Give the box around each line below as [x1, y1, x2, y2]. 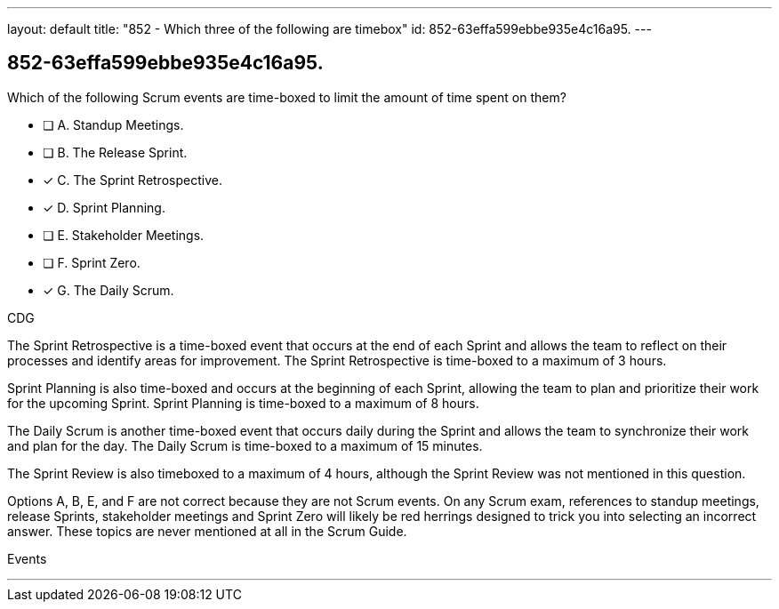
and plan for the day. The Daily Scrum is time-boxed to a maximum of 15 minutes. [7, 437, 483, 453]
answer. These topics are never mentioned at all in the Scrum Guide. [7, 523, 407, 539]
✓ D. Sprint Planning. [43, 199, 165, 215]
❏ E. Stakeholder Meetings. [43, 227, 205, 243]
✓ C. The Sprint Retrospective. [43, 172, 222, 188]
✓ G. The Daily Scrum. [43, 282, 174, 298]
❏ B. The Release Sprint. [43, 144, 188, 160]
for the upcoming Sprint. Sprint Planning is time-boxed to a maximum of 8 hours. [7, 395, 479, 411]
